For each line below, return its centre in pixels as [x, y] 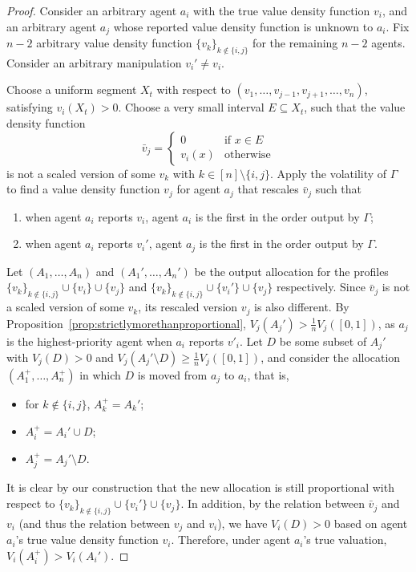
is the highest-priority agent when [89, 341]
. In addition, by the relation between [273, 503]
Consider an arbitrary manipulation [94, 62]
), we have [242, 523]
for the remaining [295, 43]
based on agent [371, 523]
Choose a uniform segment [72, 89]
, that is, [268, 375]
